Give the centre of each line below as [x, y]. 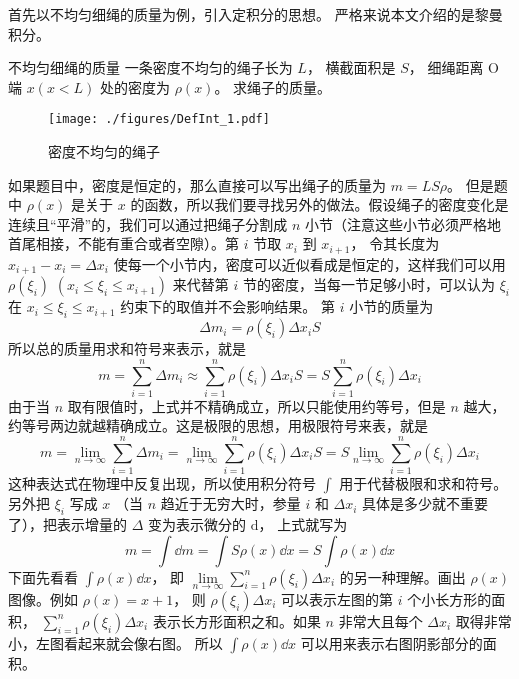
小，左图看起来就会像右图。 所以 [115, 642]
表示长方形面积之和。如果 [236, 620]
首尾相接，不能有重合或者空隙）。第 [123, 243]
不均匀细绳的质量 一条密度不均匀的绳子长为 [150, 67]
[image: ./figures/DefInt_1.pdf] [159, 119]
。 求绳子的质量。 [273, 86]
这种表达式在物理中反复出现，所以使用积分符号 [162, 483]
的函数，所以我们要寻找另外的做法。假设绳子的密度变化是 [319, 204]
